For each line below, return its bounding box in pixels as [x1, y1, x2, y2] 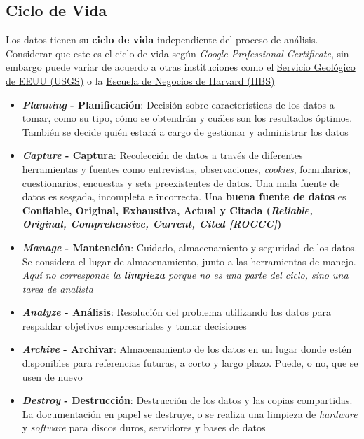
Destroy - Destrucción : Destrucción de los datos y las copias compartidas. [22, 393, 353, 407]
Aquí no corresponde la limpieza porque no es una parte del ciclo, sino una [22, 267, 349, 282]
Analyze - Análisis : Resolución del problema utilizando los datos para [22, 305, 331, 319]
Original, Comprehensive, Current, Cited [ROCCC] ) [22, 216, 282, 231]
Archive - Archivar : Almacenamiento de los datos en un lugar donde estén [22, 342, 352, 356]
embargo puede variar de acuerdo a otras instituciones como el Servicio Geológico [6, 60, 356, 74]
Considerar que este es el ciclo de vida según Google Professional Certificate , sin [6, 46, 349, 60]
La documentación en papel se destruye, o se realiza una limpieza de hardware [22, 406, 358, 421]
